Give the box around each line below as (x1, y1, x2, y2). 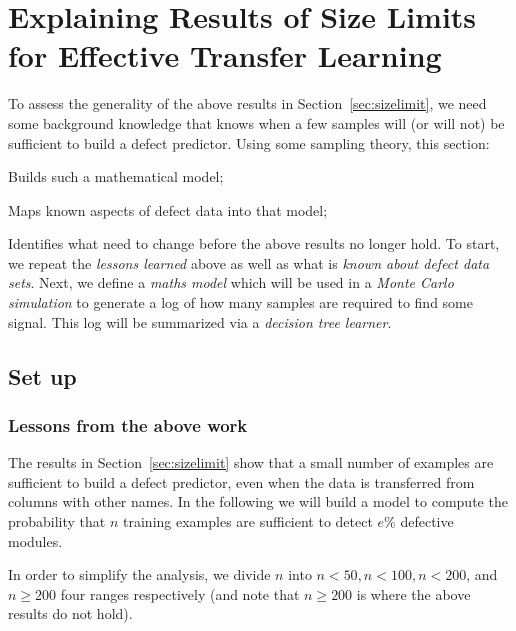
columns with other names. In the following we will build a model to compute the (8, 491, 508, 512)
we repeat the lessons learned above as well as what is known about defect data (8, 252, 490, 273)
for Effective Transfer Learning (8, 35, 442, 76)
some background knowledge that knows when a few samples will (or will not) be (8, 112, 505, 133)
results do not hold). (8, 603, 133, 624)
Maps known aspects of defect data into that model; (8, 199, 328, 220)
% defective (384, 511, 454, 532)
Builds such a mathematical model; (8, 166, 224, 187)
